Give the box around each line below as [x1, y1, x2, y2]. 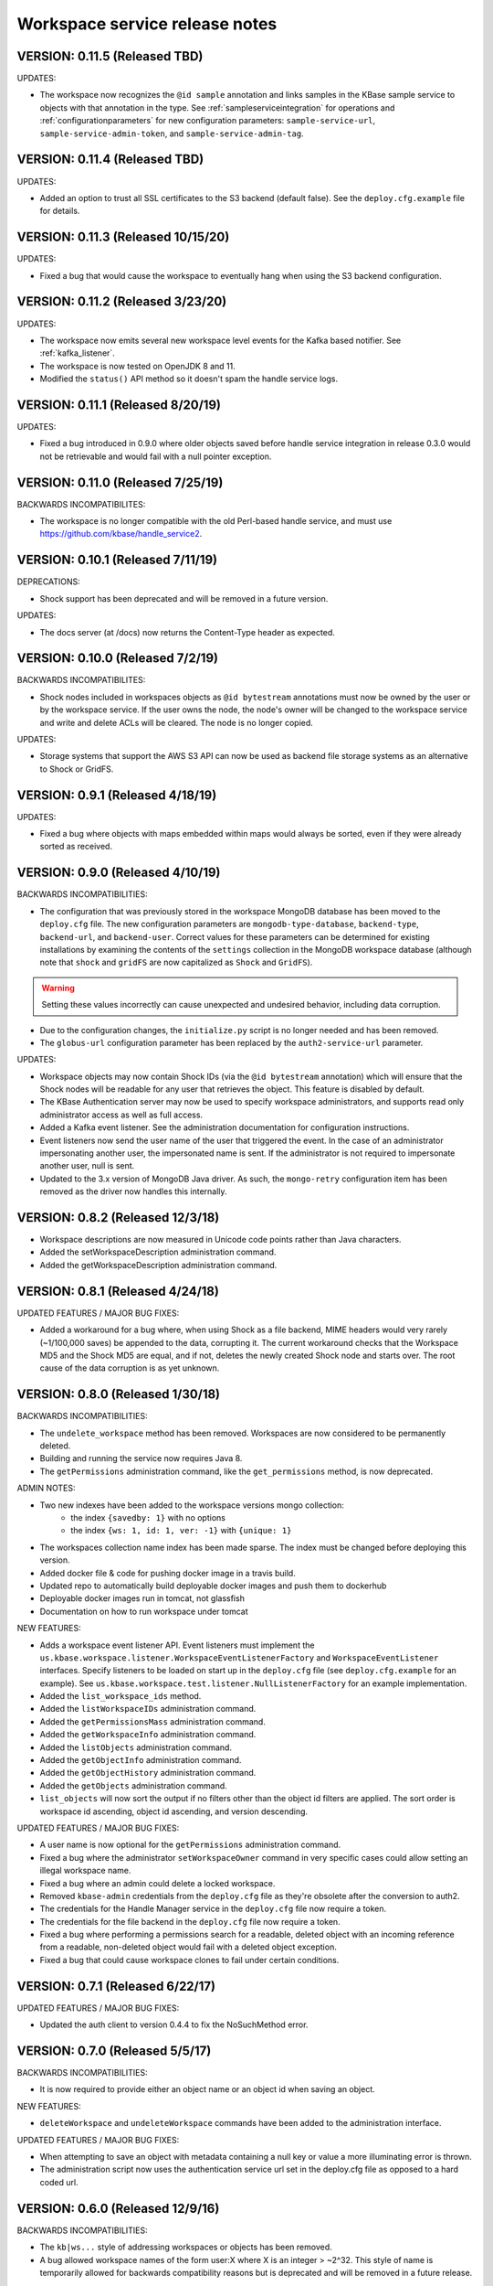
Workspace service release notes [16, 14, 278, 34]
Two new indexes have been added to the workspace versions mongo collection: [39, 1500, 344, 1511]
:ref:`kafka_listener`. [39, 347, 116, 358]
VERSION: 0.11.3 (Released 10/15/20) [16, 230, 230, 245]
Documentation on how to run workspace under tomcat [39, 1606, 248, 1617]
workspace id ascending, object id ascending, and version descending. [39, 1806, 309, 1817]
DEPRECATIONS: [16, 576, 81, 587]
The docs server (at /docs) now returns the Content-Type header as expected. [39, 626, 335, 637]
